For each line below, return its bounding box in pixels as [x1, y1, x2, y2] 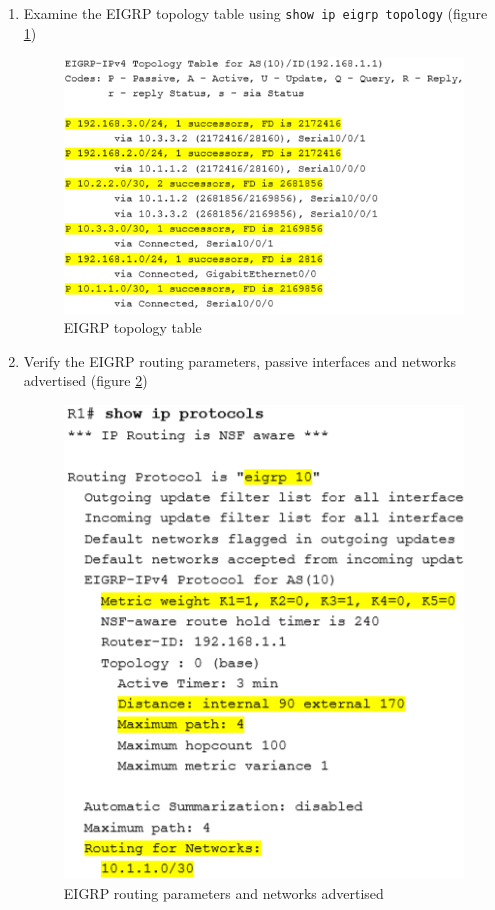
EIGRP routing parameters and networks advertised [63, 882, 384, 903]
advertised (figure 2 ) [23, 370, 148, 391]
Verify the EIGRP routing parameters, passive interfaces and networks [23, 350, 456, 371]
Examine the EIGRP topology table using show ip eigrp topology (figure [23, 3, 488, 23]
